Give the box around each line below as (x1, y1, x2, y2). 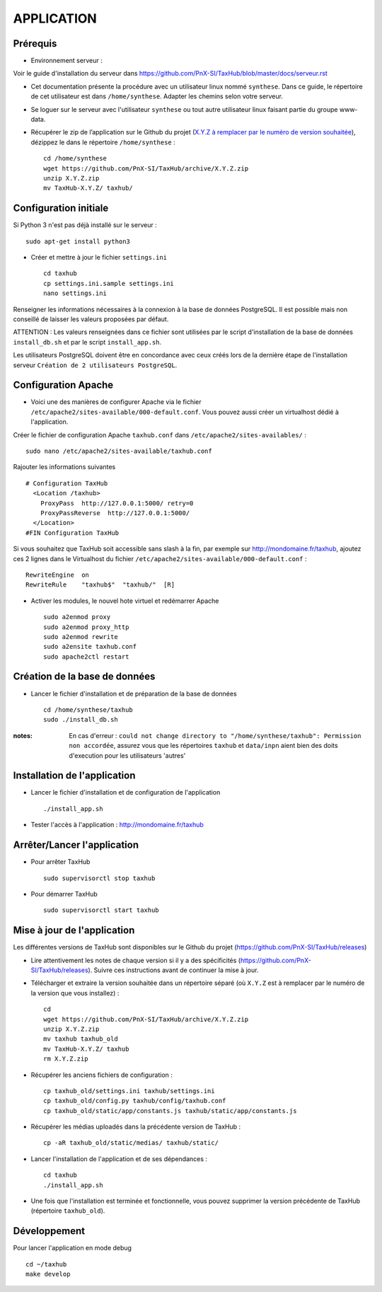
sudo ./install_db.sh (43, 715, 118, 724)
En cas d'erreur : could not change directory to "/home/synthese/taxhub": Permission (69, 731, 361, 739)
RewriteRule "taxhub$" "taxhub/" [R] (25, 581, 175, 589)
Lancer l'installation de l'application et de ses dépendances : (30, 1154, 208, 1163)
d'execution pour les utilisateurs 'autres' (69, 751, 186, 760)
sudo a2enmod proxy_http (43, 623, 129, 631)
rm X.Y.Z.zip (43, 1055, 88, 1063)
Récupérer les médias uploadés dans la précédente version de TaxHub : (30, 1122, 241, 1131)
